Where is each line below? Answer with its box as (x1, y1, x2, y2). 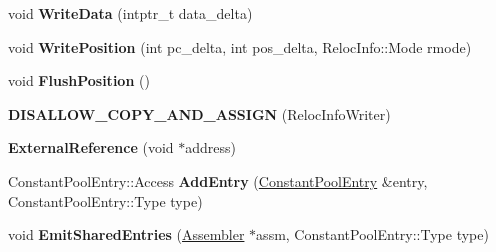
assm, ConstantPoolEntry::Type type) (256, 224, 489, 245)
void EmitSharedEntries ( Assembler (8, 224, 245, 245)
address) (185, 137, 237, 158)
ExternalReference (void (8, 137, 174, 158)
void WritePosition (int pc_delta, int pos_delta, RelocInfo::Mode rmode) (8, 36, 472, 57)
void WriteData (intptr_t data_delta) (8, 3, 253, 23)
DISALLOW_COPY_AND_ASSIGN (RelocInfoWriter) (8, 103, 391, 124)
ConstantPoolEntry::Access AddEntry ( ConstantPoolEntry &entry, (8, 170, 428, 191)
